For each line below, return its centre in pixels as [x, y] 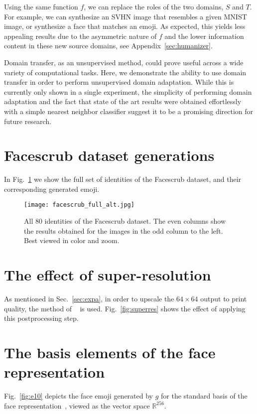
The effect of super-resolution [108, 275]
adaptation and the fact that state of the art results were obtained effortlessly [123, 101]
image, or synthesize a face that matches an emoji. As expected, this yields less [125, 26]
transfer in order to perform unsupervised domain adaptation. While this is [119, 82]
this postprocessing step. [41, 318]
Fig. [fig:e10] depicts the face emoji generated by [78, 396]
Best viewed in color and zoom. [72, 240]
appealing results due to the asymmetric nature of [80, 36]
